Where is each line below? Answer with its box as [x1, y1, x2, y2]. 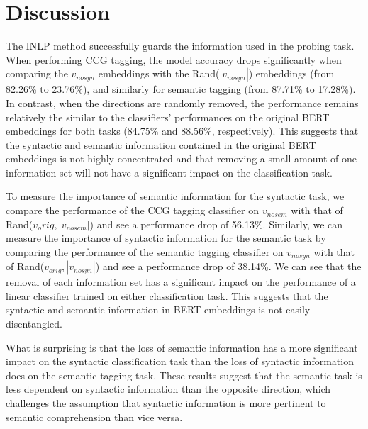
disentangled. [6, 316, 62, 331]
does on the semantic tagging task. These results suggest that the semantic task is [6, 367, 362, 382]
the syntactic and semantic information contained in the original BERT [6, 137, 316, 152]
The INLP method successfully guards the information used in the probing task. [6, 38, 355, 53]
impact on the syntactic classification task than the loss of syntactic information [6, 354, 354, 369]
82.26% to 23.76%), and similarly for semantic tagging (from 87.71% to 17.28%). [6, 82, 356, 96]
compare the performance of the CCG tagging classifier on [6, 203, 259, 218]
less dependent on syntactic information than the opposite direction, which [6, 381, 331, 396]
